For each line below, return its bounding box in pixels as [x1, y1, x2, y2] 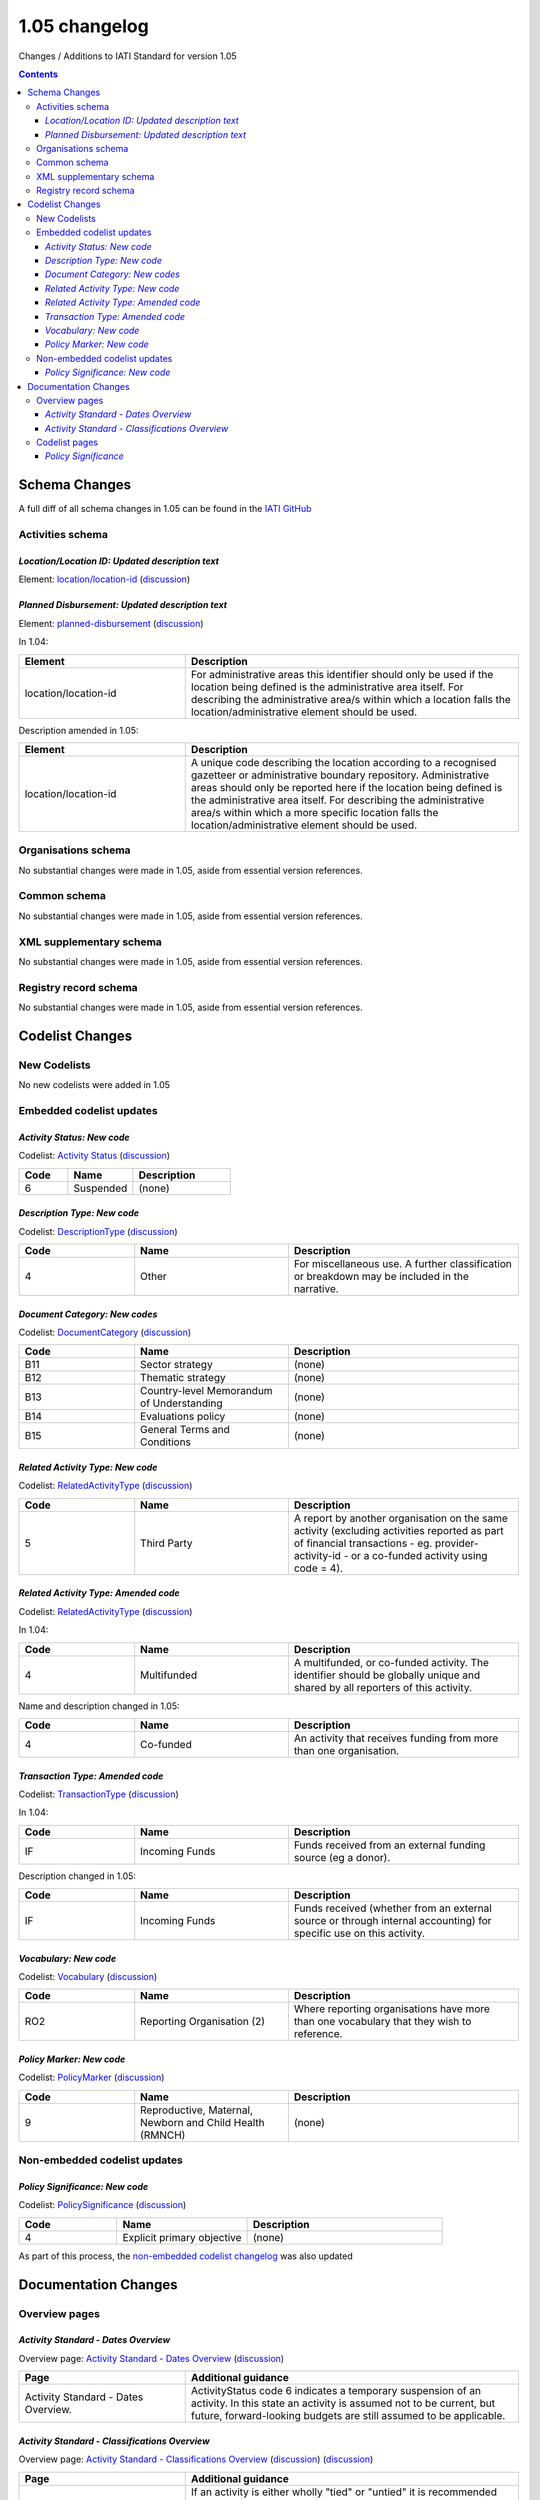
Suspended [73, 1181, 128, 1195]
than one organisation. [293, 1743, 400, 1757]
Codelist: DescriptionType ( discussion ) [18, 1225, 179, 1237]
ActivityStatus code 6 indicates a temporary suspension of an [190, 2384, 482, 2398]
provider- [434, 1536, 479, 1550]
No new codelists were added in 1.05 [18, 1079, 170, 1091]
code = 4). [293, 1561, 344, 1575]
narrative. [293, 1281, 339, 1295]
